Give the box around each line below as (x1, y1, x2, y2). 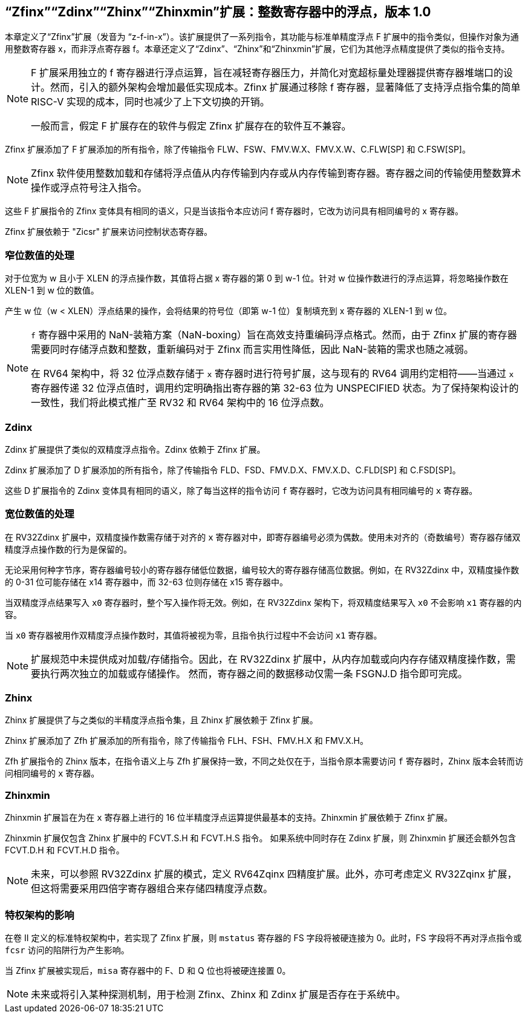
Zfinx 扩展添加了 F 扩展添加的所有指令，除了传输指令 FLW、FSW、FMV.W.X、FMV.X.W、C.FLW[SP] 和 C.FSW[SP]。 (5, 144, 471, 155)
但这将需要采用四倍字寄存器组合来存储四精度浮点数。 (31, 882, 273, 895)
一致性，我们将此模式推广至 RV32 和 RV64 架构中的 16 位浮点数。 (31, 396, 330, 409)
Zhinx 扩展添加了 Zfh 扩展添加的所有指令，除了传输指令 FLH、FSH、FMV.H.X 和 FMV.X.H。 (5, 735, 369, 746)
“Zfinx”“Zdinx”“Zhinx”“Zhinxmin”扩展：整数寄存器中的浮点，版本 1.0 (5, 4, 431, 19)
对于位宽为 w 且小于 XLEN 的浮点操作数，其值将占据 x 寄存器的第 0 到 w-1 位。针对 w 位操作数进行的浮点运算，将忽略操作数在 (5, 273, 509, 284)
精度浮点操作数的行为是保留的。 (5, 543, 132, 554)
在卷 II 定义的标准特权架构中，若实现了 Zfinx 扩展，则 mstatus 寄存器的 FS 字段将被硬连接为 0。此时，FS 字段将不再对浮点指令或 (5, 932, 522, 943)
